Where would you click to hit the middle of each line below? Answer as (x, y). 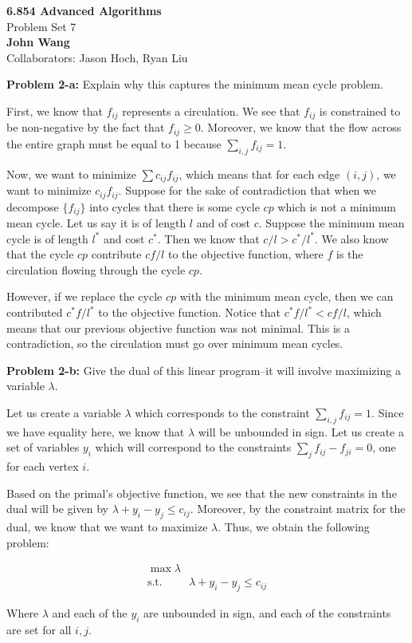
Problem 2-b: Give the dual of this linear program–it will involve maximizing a (204, 370)
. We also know (351, 238)
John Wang (38, 42)
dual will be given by (57, 509)
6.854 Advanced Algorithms (84, 10)
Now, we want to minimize (71, 174)
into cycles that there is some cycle (175, 206)
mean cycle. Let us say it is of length (96, 223)
